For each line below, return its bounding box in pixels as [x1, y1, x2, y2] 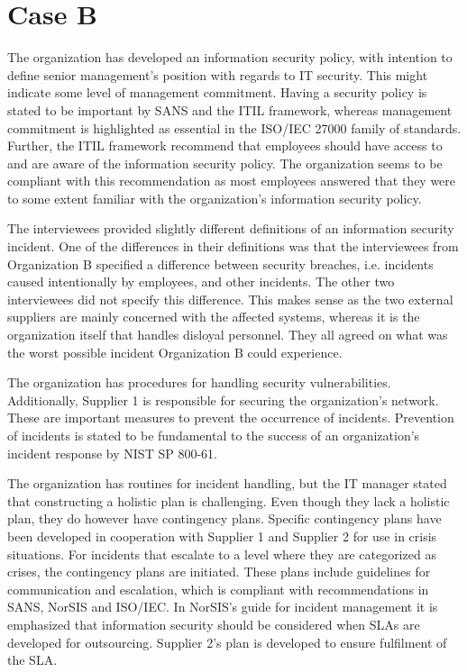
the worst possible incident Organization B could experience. [7, 342, 343, 361]
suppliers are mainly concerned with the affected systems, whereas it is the [7, 307, 420, 326]
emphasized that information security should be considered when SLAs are [7, 614, 420, 633]
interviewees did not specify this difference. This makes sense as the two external [7, 289, 453, 308]
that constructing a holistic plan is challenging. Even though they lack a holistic [7, 491, 450, 510]
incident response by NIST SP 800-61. [7, 443, 217, 462]
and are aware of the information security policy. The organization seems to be [7, 153, 443, 172]
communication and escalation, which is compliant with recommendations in [7, 579, 429, 598]
